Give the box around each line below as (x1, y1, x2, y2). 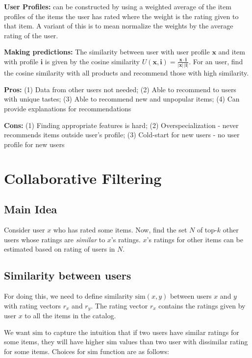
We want (4, 327, 30, 337)
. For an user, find (189, 56, 243, 66)
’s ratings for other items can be (147, 234, 243, 244)
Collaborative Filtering (4, 168, 162, 188)
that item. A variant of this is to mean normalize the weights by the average (4, 21, 233, 31)
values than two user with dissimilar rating (119, 336, 248, 347)
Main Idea (4, 202, 57, 217)
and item (218, 47, 245, 57)
